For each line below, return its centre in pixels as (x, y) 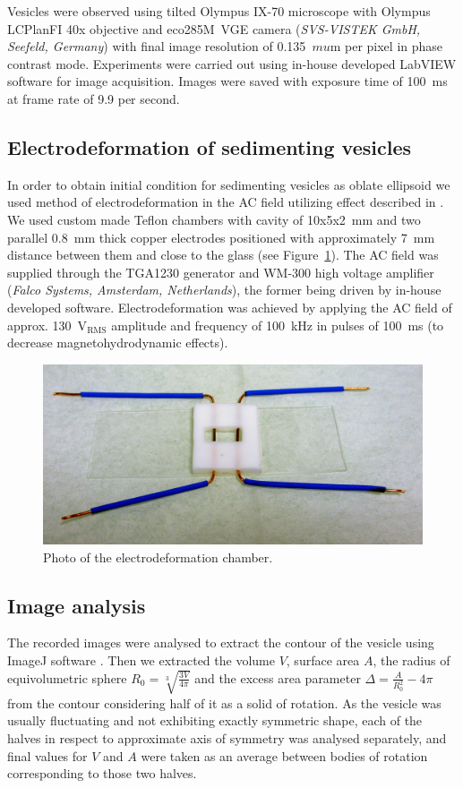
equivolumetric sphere (67, 677)
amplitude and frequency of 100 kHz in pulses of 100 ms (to (278, 325)
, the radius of (412, 660)
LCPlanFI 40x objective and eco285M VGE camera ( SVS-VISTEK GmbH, (214, 28)
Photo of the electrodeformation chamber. (158, 557)
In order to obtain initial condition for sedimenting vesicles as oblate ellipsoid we (229, 184)
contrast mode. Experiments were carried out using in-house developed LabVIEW (232, 63)
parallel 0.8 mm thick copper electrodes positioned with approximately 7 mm (221, 237)
